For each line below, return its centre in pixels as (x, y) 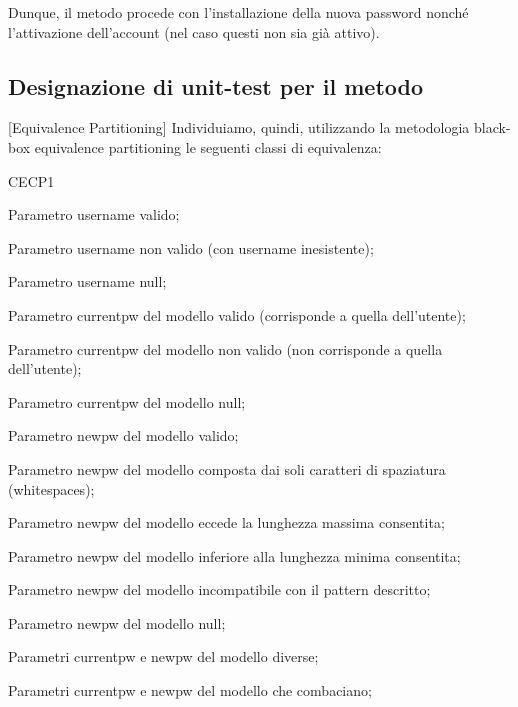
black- (492, 127)
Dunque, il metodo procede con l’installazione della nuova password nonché (238, 12)
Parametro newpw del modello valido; (123, 435)
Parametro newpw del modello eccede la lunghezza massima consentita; (226, 522)
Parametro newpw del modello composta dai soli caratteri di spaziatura (227, 468)
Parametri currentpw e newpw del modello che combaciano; (190, 690)
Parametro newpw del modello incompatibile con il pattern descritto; (219, 589)
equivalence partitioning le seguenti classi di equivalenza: (208, 146)
